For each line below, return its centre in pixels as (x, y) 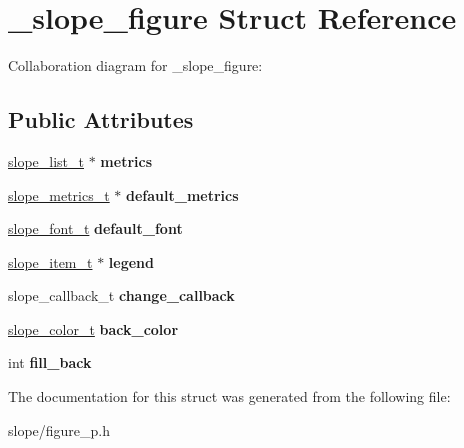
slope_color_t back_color (93, 328)
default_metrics (182, 194)
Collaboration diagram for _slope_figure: (135, 65)
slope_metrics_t (59, 194)
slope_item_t (50, 261)
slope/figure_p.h (59, 429)
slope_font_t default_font (95, 228)
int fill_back (50, 362)
